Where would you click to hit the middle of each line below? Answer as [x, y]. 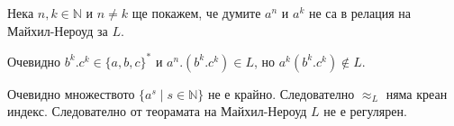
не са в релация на [360, 13]
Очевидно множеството [71, 93]
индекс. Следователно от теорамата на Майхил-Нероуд [157, 111]
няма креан [417, 93]
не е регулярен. [365, 111]
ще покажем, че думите [196, 13]
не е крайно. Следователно [281, 93]
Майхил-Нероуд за [58, 30]
